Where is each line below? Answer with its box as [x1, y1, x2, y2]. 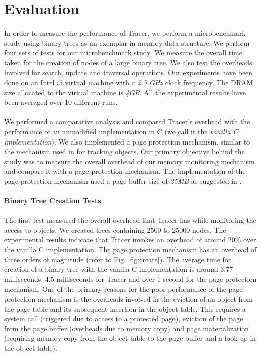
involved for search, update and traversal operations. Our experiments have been [4, 67, 253, 78]
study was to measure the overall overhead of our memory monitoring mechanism [4, 156, 255, 166]
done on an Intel [4, 77, 55, 87]
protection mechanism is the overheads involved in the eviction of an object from [4, 294, 253, 304]
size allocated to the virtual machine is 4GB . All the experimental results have [4, 87, 246, 97]
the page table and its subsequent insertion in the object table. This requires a [4, 303, 246, 314]
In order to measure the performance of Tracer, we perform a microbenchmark [4, 27, 246, 38]
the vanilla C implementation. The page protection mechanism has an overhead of [4, 244, 257, 255]
